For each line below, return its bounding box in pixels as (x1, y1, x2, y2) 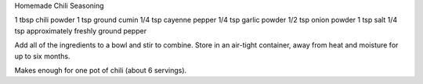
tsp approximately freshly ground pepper (14, 26, 147, 35)
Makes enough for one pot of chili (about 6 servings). (14, 65, 187, 75)
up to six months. (14, 51, 70, 61)
